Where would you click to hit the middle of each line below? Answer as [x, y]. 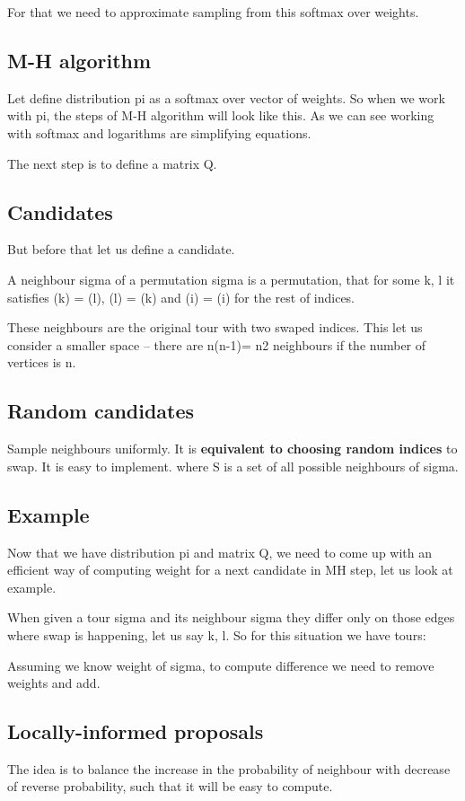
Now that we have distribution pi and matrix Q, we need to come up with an [220, 552]
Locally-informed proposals [136, 731]
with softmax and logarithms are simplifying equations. [159, 132]
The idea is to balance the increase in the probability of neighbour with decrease [229, 768]
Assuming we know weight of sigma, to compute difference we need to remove [221, 665]
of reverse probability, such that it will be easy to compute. [170, 786]
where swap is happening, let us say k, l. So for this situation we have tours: [217, 634]
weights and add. [54, 683]
